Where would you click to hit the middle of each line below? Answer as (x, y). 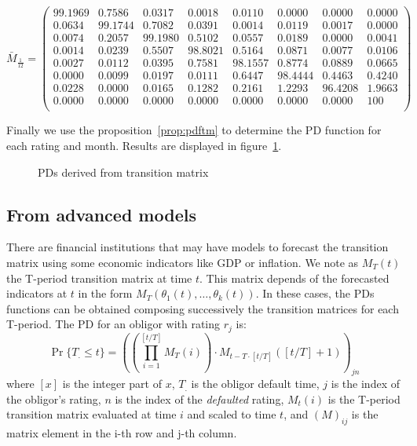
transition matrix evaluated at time (91, 414)
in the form (105, 293)
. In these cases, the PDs (315, 293)
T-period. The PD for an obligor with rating (113, 324)
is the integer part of (112, 384)
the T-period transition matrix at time (99, 278)
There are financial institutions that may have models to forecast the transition (198, 247)
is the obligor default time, (255, 384)
